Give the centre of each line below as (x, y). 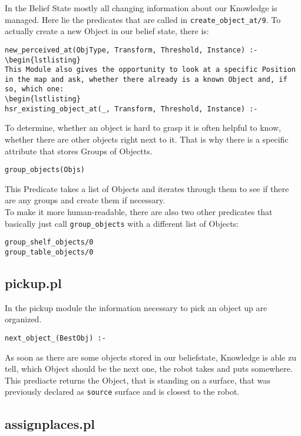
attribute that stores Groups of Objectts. (79, 151)
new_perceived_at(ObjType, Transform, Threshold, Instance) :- (131, 50)
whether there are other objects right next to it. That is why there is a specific (147, 139)
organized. (23, 319)
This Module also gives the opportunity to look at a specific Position (150, 70)
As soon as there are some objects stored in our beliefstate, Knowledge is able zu (150, 357)
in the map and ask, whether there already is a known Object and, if (146, 79)
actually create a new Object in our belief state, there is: (107, 31)
